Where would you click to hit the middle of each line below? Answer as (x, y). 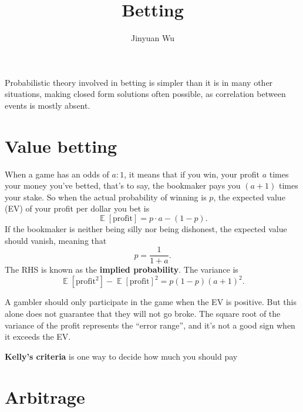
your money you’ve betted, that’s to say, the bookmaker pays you (123, 185)
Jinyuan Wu (153, 38)
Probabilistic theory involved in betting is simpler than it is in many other (139, 82)
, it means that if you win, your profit (192, 174)
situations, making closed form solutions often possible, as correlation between (145, 94)
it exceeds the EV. (38, 336)
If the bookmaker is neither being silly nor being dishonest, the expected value (146, 229)
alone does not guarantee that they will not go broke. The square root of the (143, 313)
